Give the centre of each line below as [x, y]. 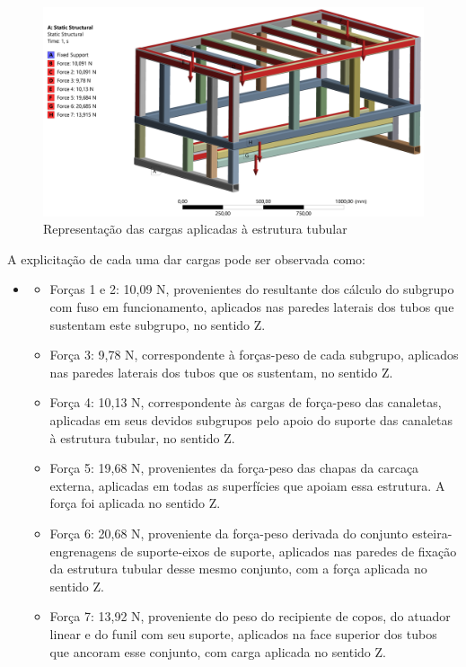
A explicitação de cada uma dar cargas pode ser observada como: [186, 258]
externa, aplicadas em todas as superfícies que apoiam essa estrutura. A [247, 485]
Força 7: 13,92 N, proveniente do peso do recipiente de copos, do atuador [250, 616]
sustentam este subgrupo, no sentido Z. [158, 324]
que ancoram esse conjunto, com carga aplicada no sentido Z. [218, 651]
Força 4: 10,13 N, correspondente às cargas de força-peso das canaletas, [246, 402]
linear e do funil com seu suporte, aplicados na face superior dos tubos [243, 633]
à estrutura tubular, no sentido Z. [142, 437]
